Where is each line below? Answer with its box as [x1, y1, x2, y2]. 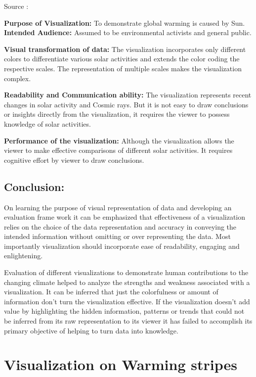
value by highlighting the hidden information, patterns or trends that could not [4, 306, 245, 316]
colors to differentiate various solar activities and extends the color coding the [4, 53, 240, 64]
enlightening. [4, 250, 43, 261]
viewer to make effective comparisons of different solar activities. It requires [4, 145, 233, 155]
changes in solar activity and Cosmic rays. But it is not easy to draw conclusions [4, 99, 249, 109]
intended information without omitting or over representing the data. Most [4, 231, 231, 241]
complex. [4, 73, 31, 83]
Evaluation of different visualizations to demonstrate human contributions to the [4, 267, 249, 278]
